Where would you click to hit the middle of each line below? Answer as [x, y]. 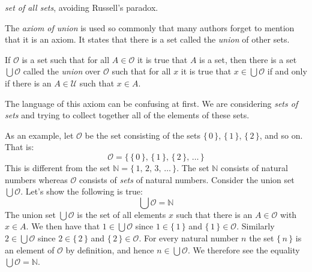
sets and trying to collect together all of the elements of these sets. [127, 115]
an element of [30, 249]
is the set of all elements [121, 214]
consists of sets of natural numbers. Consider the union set [187, 179]
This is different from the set [58, 167]
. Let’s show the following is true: [82, 191]
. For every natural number [189, 237]
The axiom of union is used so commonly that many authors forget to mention [150, 27]
